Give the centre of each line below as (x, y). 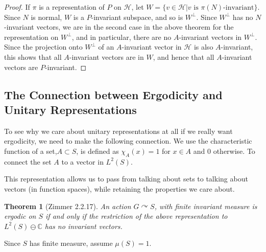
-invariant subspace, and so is (137, 17)
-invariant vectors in (210, 37)
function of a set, (31, 151)
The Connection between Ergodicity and (113, 94)
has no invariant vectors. (83, 226)
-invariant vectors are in (106, 56)
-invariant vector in (152, 47)
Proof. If (17, 7)
